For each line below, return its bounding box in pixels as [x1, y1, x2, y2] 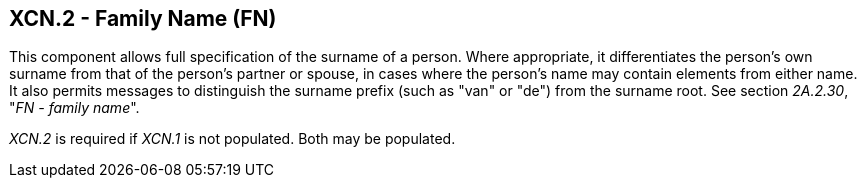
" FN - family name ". [9, 99, 140, 117]
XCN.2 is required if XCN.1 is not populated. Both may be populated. [9, 130, 456, 148]
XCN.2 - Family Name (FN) [9, 6, 277, 31]
